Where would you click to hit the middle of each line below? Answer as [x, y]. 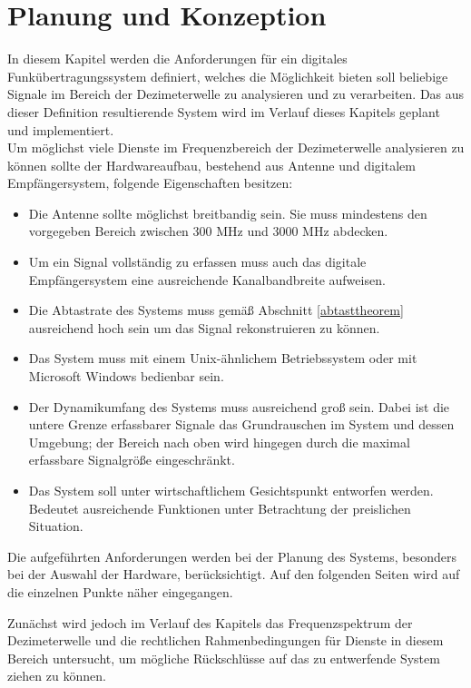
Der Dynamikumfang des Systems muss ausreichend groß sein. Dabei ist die [239, 406]
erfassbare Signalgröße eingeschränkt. [132, 460]
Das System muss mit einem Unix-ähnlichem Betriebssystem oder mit [223, 358]
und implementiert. [61, 129]
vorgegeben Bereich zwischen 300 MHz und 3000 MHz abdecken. [208, 231]
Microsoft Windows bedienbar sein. [126, 376]
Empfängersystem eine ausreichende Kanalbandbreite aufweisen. [207, 279]
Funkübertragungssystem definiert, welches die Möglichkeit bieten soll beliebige [228, 76]
